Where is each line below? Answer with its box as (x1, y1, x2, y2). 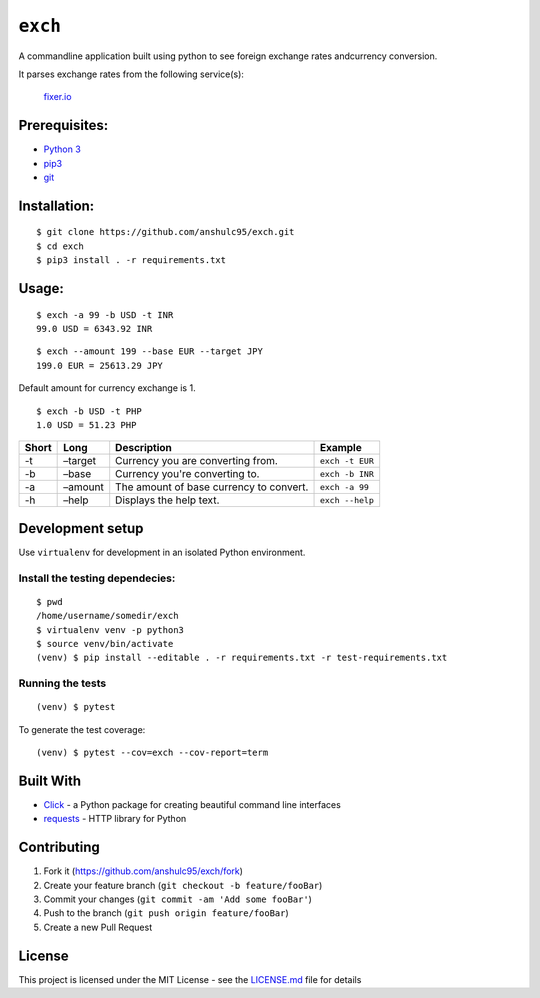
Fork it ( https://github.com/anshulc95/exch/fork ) (43, 865, 244, 877)
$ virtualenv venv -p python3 (36, 624, 185, 635)
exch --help (319, 495, 375, 505)
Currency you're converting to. (115, 467, 260, 481)
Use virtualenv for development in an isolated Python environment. (18, 546, 306, 558)
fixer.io (43, 91, 72, 103)
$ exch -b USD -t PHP (36, 405, 142, 417)
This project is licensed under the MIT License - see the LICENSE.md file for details (18, 973, 362, 985)
